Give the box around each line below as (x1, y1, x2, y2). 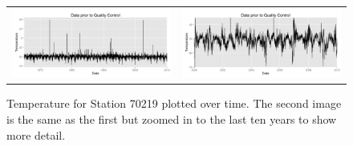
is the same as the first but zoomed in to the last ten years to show (6, 111, 337, 128)
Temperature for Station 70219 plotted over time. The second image (6, 95, 342, 112)
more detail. (6, 126, 66, 143)
